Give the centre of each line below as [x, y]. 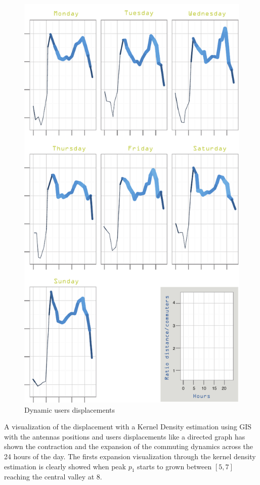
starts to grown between [175, 466]
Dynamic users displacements [70, 409]
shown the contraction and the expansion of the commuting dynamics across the [128, 446]
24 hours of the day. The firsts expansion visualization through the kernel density [130, 456]
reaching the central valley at [49, 477]
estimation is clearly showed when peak [65, 466]
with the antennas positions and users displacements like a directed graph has [125, 436]
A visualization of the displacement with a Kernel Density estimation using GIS [128, 427]
